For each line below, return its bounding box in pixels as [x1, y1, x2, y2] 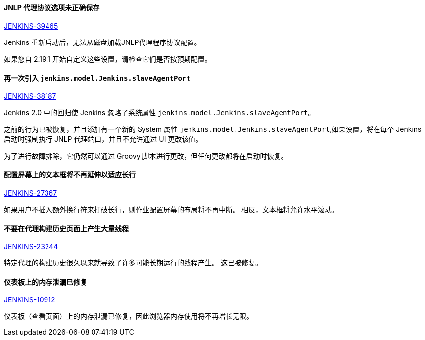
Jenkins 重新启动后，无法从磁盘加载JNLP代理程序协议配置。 [4, 38, 201, 46]
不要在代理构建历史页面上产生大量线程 [4, 224, 129, 233]
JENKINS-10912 [4, 296, 55, 304]
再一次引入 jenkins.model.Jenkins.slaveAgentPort [4, 74, 190, 83]
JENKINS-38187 [4, 91, 56, 100]
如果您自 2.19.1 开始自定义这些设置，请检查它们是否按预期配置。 [4, 54, 212, 63]
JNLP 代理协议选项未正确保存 [4, 3, 100, 12]
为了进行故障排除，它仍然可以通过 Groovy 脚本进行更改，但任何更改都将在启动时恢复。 [4, 151, 288, 160]
